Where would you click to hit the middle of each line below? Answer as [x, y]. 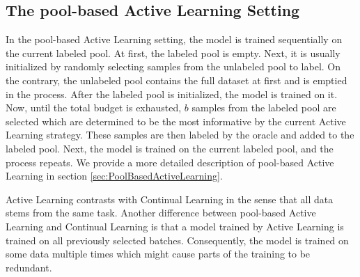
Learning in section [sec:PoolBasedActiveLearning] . [114, 176]
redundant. [29, 267]
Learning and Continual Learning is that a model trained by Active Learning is [175, 226]
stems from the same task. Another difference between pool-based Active [161, 213]
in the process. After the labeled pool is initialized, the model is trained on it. [172, 94]
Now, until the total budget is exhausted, [94, 108]
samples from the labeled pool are [264, 108]
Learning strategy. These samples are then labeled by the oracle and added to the [180, 135]
